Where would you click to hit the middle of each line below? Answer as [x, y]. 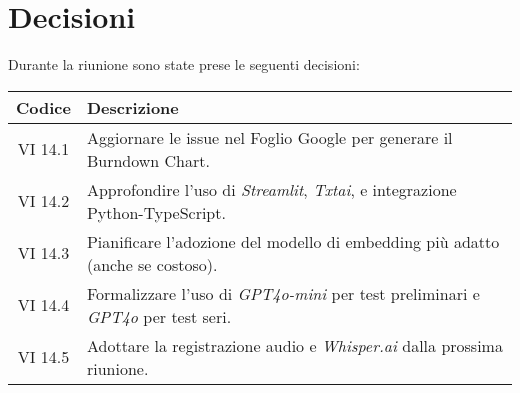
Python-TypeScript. [156, 212]
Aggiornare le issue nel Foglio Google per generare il [269, 137]
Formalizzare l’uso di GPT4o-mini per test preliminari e [283, 293]
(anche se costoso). [152, 264]
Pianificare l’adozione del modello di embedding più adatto [293, 241]
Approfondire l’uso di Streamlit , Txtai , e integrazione [271, 189]
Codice [43, 107]
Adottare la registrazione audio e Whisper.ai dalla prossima [294, 345]
